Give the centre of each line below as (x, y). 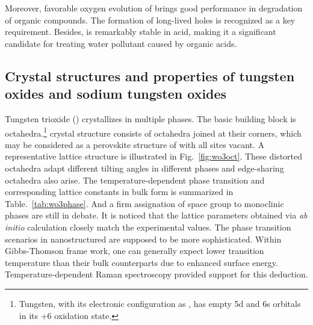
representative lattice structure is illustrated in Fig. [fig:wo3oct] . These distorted (154, 156)
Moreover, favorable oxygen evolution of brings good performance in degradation (154, 8)
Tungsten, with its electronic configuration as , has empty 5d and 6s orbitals (160, 303)
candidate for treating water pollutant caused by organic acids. (121, 43)
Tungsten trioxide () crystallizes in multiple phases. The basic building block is (150, 118)
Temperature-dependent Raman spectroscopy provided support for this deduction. (156, 274)
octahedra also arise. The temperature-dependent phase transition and (135, 180)
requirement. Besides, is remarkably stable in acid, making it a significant (141, 32)
